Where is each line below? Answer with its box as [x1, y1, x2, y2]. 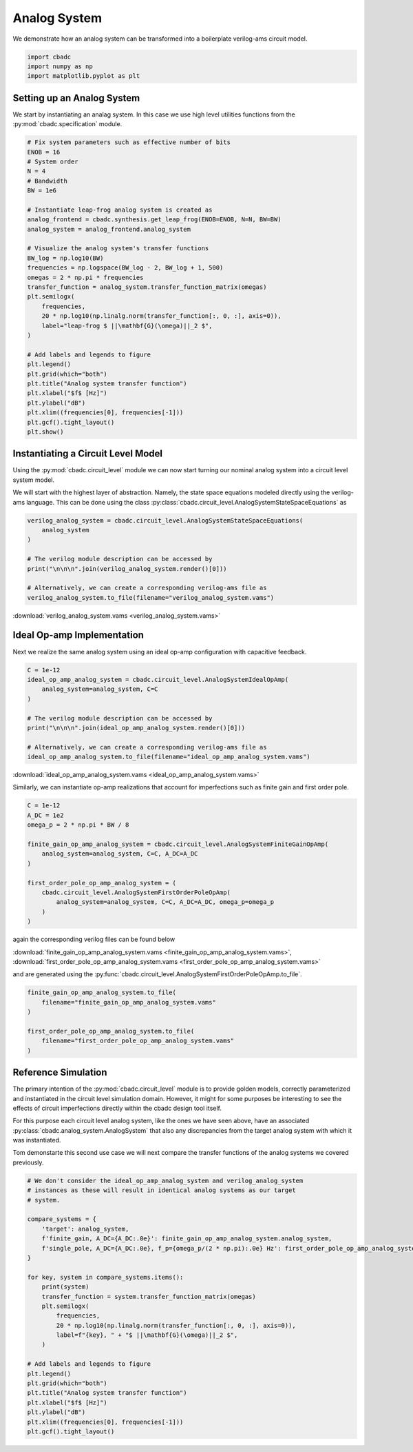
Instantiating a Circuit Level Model [12, 448, 163, 460]
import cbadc [27, 52, 72, 61]
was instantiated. [12, 1136, 61, 1145]
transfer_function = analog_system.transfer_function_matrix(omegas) [27, 283, 267, 291]
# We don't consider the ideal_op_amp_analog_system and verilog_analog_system [27, 1176, 304, 1184]
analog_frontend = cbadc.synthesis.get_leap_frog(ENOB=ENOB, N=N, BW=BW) [27, 216, 282, 223]
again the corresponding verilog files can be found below [12, 935, 176, 944]
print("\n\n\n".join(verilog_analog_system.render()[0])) [27, 565, 227, 572]
